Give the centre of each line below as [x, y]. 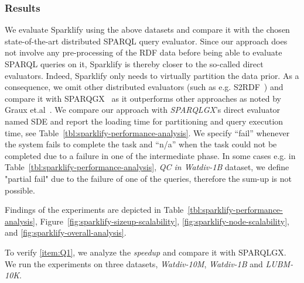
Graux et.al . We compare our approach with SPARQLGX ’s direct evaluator [143, 110]
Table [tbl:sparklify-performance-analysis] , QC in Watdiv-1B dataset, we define [147, 167]
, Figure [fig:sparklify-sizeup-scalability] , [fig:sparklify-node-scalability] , [162, 221]
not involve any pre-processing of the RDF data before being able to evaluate [144, 52]
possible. [20, 190]
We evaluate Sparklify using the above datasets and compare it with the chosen [147, 30]
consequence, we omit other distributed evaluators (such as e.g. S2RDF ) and [144, 87]
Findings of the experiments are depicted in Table [94, 210]
